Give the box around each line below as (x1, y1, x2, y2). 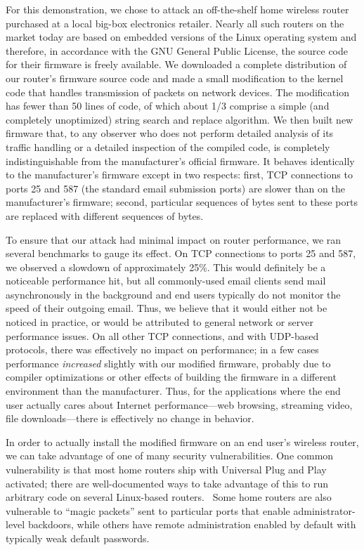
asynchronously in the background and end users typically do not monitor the (6, 287, 341, 301)
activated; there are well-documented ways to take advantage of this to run (6, 476, 329, 490)
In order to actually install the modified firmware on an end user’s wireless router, (6, 434, 359, 449)
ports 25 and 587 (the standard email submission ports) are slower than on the (6, 181, 345, 195)
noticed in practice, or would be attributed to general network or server (6, 315, 313, 329)
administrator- (293, 503, 356, 518)
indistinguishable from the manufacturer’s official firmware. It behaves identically (6, 153, 355, 168)
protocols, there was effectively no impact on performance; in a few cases (6, 342, 319, 357)
